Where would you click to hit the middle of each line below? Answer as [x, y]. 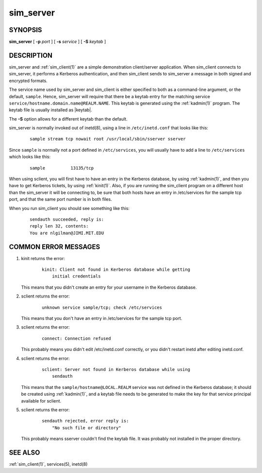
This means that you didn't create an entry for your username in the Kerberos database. [109, 287]
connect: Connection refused [76, 338]
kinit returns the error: [43, 258]
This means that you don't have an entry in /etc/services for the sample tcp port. [102, 318]
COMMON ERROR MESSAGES [55, 247]
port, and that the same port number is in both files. [60, 199]
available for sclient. [41, 401]
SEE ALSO [25, 452]
